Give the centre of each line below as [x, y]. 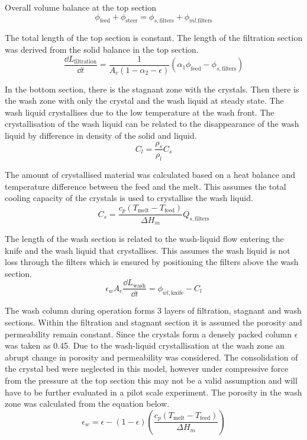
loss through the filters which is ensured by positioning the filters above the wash [152, 262]
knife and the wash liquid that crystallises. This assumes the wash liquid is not [148, 250]
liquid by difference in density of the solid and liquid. [101, 135]
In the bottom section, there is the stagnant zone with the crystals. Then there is [152, 89]
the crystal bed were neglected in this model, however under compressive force [147, 369]
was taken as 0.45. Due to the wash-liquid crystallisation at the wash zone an [145, 345]
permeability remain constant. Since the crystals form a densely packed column [148, 334]
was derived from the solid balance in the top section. [102, 49]
